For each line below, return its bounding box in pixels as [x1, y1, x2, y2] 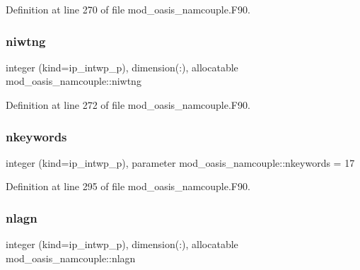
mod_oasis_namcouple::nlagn [6, 250, 136, 265]
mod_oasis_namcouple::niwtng [6, 74, 141, 88]
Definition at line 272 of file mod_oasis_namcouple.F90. [6, 98, 250, 112]
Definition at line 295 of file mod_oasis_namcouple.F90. [6, 179, 250, 194]
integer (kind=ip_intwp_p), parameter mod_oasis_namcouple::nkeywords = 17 [6, 155, 355, 170]
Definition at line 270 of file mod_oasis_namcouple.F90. [6, 2, 250, 16]
